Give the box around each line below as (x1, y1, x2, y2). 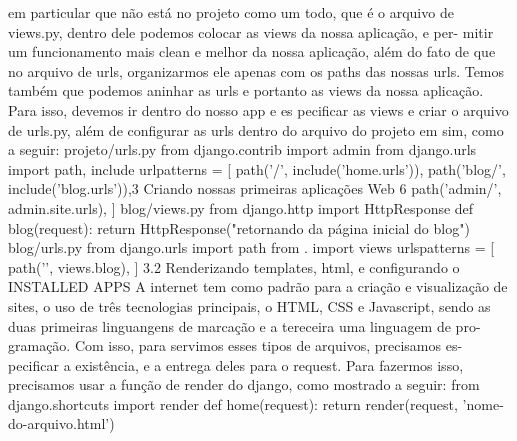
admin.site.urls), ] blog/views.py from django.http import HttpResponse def (8, 197, 474, 218)
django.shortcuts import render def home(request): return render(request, (8, 393, 458, 414)
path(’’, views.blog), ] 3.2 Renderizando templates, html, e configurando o (8, 256, 460, 277)
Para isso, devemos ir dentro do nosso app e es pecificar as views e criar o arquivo (8, 99, 509, 120)
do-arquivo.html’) (8, 413, 115, 434)
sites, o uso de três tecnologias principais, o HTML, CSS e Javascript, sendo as (8, 295, 491, 316)
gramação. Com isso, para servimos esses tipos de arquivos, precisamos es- (8, 335, 463, 356)
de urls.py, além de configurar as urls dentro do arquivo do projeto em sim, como (8, 119, 504, 140)
